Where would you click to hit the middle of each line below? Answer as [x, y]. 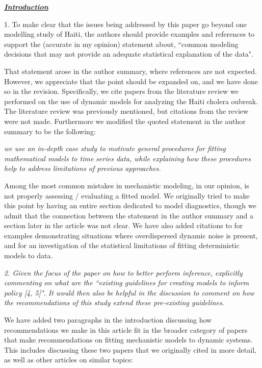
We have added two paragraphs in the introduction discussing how [108, 320]
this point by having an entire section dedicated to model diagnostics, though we [130, 205]
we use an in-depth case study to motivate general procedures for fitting [115, 148]
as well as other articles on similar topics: [69, 360]
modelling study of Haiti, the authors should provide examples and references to [129, 34]
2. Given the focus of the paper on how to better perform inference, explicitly [123, 272]
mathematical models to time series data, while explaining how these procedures [128, 158]
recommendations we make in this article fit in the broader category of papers [126, 329]
